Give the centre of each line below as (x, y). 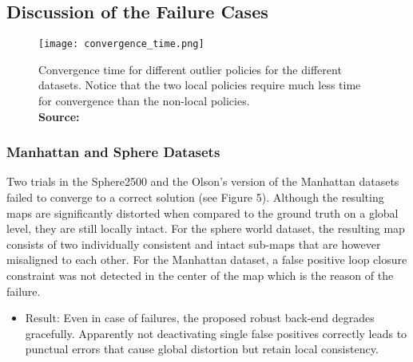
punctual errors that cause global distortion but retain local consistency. (202, 349)
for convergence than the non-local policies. (144, 101)
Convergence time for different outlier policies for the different (190, 69)
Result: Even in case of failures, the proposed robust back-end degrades (200, 318)
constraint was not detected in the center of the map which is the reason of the (200, 275)
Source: (59, 116)
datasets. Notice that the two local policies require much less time (200, 85)
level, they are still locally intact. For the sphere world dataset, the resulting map (206, 228)
